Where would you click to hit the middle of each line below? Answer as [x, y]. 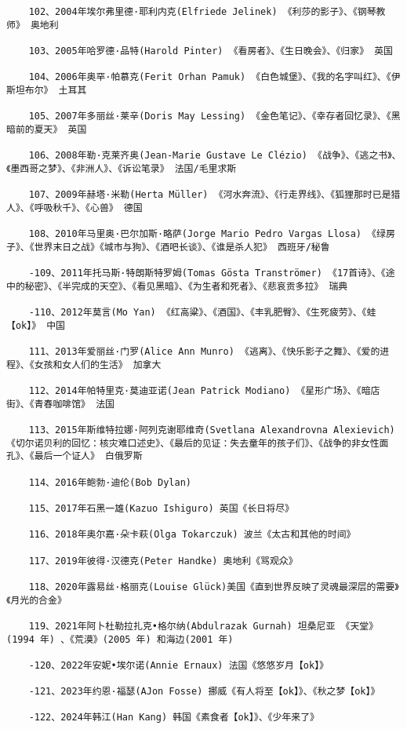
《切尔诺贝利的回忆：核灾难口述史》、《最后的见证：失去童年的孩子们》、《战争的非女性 [193, 443]
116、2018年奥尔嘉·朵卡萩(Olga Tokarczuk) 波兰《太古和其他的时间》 [192, 535]
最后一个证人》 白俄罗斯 [88, 456]
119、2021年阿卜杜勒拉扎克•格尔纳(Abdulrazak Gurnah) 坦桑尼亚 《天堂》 [203, 626]
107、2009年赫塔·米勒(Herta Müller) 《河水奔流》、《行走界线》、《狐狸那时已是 [210, 195]
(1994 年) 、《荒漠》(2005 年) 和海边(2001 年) [120, 639]
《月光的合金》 [36, 600]
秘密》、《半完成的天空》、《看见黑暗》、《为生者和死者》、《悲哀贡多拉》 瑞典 [186, 286]
